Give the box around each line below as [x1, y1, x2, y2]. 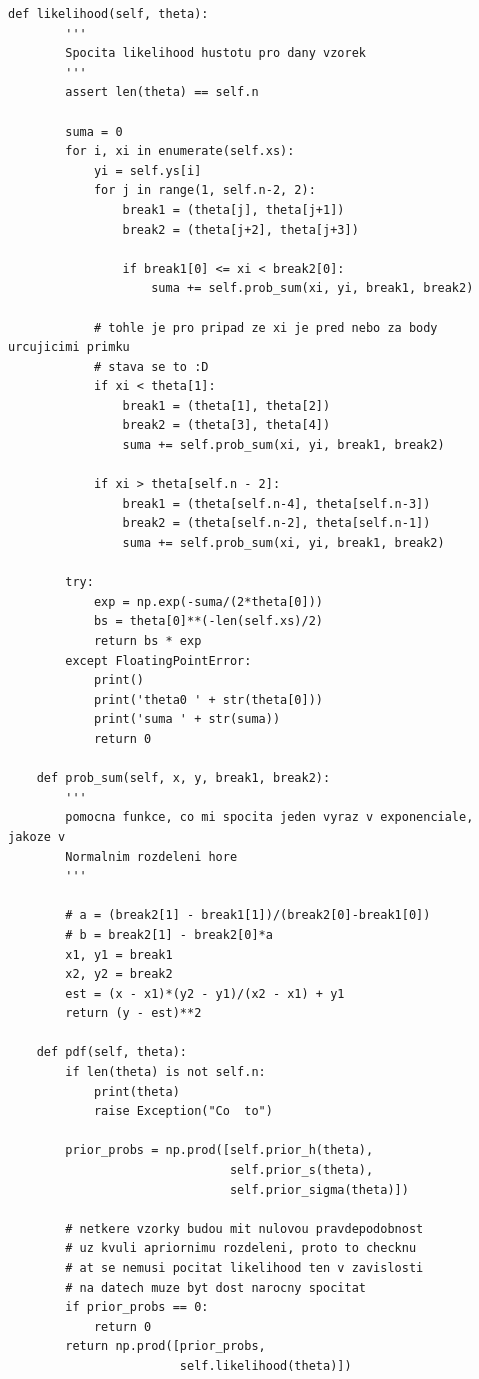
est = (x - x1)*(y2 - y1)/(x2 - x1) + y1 [65, 986, 345, 1001]
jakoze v [8, 829, 66, 844]
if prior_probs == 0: [65, 1300, 209, 1315]
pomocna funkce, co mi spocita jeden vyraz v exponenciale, [65, 810, 474, 825]
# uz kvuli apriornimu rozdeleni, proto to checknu [65, 1241, 417, 1256]
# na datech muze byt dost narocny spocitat [65, 1280, 366, 1295]
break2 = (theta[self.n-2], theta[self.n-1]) [122, 516, 431, 531]
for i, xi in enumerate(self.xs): [65, 144, 295, 159]
